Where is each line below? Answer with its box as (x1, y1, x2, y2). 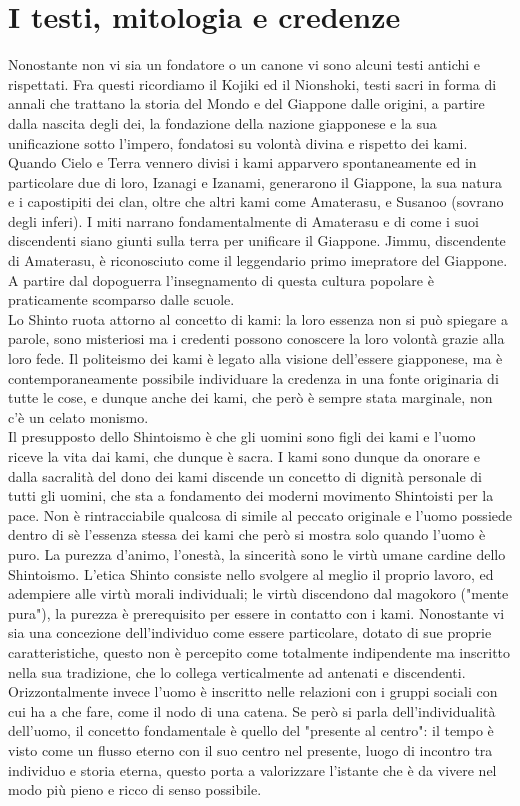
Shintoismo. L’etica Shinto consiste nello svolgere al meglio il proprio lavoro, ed (8, 563, 494, 584)
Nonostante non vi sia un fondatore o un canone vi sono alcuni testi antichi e (8, 54, 481, 75)
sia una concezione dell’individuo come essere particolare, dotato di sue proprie (8, 622, 492, 643)
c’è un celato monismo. (8, 406, 149, 427)
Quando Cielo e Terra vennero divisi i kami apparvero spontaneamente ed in (8, 152, 477, 173)
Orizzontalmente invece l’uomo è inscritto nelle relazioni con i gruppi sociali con (8, 681, 498, 702)
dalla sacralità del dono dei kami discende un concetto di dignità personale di (8, 465, 482, 486)
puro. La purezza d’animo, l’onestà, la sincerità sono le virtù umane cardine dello (8, 543, 506, 564)
